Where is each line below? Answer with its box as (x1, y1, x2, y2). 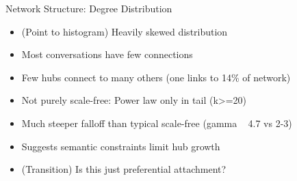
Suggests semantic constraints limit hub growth (21, 139, 220, 153)
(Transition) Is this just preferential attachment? (21, 162, 227, 176)
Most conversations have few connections (21, 47, 193, 61)
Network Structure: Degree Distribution (5, 1, 172, 15)
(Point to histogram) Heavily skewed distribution (21, 24, 228, 38)
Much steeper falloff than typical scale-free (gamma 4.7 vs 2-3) (21, 115, 292, 130)
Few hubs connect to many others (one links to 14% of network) (21, 70, 291, 84)
